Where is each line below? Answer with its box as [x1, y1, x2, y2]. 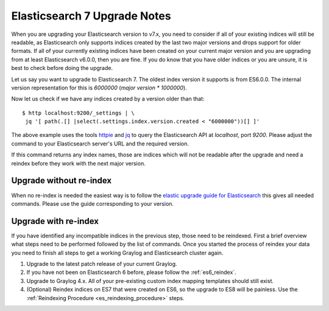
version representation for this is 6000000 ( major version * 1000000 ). [11, 84, 187, 91]
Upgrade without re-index [11, 175, 112, 186]
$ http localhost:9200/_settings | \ [22, 110, 135, 116]
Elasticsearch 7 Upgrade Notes [11, 9, 171, 23]
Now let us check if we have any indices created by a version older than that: [11, 95, 205, 103]
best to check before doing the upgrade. [11, 65, 113, 72]
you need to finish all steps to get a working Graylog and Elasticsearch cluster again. [11, 249, 224, 256]
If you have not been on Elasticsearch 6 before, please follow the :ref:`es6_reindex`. [26, 268, 237, 276]
